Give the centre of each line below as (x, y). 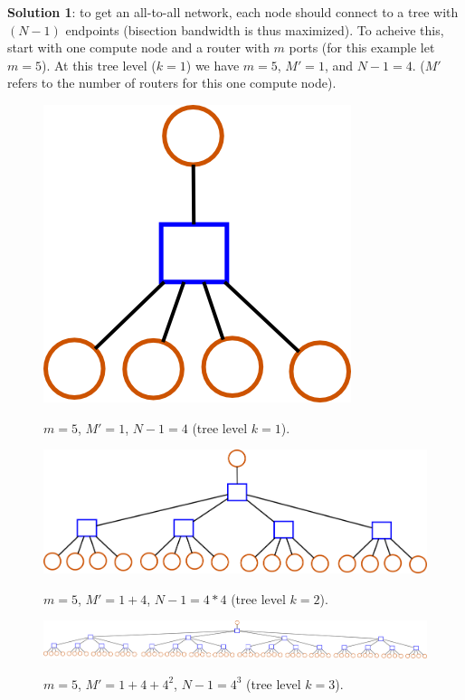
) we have (213, 65)
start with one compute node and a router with (138, 47)
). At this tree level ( (99, 65)
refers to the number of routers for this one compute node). (172, 83)
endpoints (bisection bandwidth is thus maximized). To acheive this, (255, 29)
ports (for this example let (362, 47)
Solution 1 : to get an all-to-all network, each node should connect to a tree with (233, 12)
